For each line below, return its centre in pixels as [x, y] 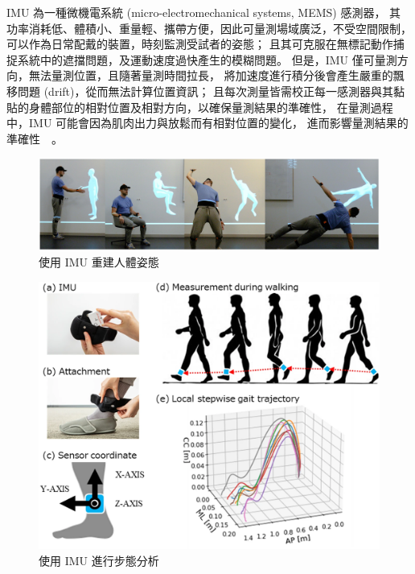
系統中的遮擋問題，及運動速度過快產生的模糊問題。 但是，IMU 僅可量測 [207, 59]
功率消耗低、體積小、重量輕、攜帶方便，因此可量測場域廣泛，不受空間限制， [209, 28]
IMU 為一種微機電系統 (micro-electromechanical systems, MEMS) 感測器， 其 [204, 12]
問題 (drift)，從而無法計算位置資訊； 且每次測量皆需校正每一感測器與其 [205, 91]
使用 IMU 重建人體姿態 [99, 262]
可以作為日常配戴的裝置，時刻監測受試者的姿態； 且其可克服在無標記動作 [200, 44]
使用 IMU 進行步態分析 [99, 560]
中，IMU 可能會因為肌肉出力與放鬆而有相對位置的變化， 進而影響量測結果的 [207, 123]
